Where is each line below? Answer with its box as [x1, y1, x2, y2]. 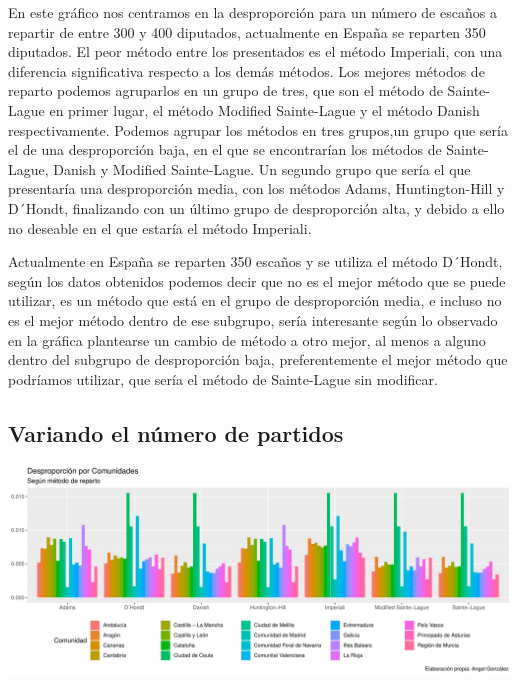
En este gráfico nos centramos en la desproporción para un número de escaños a [8, 2, 497, 22]
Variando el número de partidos [8, 417, 344, 448]
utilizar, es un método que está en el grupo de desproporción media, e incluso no [8, 290, 502, 311]
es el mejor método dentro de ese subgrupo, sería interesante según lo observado [8, 309, 498, 330]
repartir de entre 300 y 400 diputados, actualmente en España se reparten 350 [8, 21, 486, 42]
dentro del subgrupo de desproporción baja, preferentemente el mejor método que [8, 349, 508, 370]
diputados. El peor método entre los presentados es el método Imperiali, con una [8, 41, 503, 62]
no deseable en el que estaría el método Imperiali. [8, 217, 312, 238]
